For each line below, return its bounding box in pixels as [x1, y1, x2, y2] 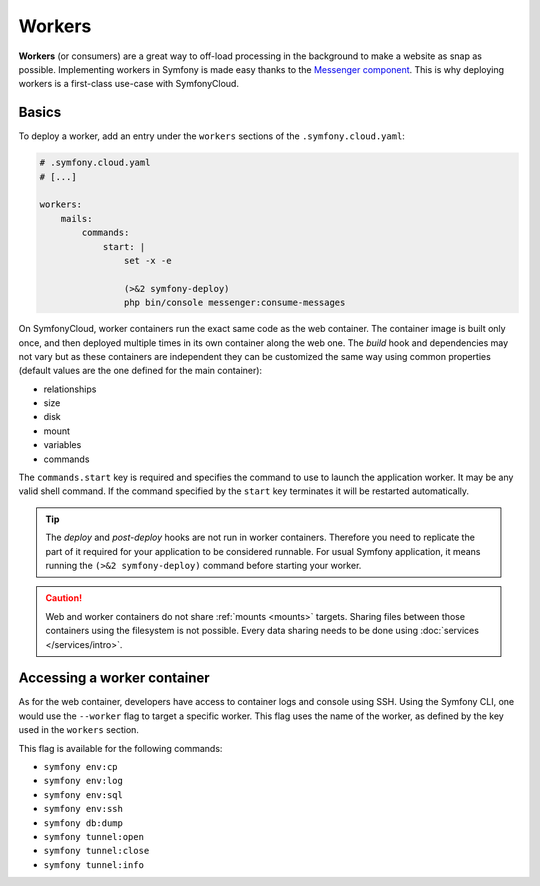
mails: [60, 213, 93, 224]
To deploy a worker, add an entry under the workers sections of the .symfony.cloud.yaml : [18, 130, 405, 142]
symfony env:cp [43, 761, 119, 772]
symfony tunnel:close [43, 845, 150, 857]
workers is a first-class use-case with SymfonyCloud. [18, 78, 240, 90]
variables [43, 439, 82, 451]
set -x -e [123, 255, 172, 266]
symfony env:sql [43, 789, 124, 800]
